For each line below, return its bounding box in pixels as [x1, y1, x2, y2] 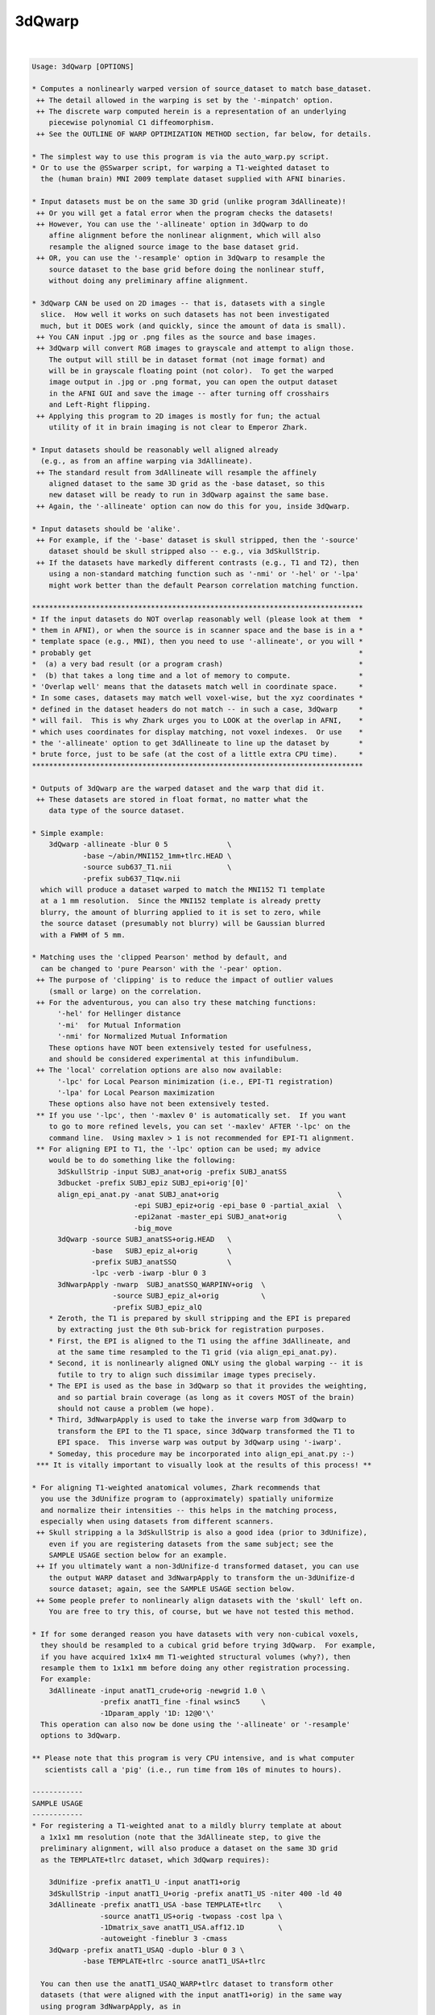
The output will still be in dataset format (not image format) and [48, 355, 325, 364]
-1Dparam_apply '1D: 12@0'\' [99, 1709, 215, 1718]
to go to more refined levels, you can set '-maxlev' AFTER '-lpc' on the [48, 1122, 350, 1132]
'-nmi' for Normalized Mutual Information [57, 1032, 228, 1041]
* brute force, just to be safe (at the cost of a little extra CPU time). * [31, 750, 364, 759]
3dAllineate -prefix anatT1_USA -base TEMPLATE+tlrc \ [48, 1901, 283, 1909]
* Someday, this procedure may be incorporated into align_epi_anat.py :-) [48, 1449, 355, 1458]
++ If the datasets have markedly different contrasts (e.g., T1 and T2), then [36, 558, 359, 567]
